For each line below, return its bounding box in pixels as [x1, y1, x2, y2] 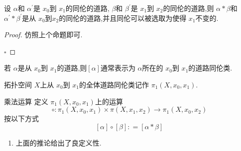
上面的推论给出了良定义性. [15, 137, 102, 148]
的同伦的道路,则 [163, 3, 214, 13]
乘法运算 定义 [4, 96, 48, 106]
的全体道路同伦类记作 [79, 79, 149, 89]
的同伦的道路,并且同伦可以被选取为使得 [59, 12, 187, 23]
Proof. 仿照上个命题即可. [4, 29, 83, 40]
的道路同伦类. [188, 63, 233, 73]
